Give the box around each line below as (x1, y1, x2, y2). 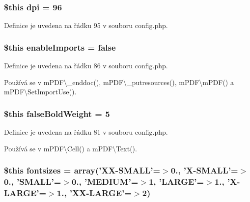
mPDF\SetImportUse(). (4, 87, 77, 97)
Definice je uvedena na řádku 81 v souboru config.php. (4, 127, 168, 137)
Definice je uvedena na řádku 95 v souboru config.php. (4, 20, 168, 30)
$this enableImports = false (4, 41, 116, 53)
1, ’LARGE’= (148, 175, 204, 188)
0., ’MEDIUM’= (71, 175, 139, 188)
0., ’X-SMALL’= (170, 164, 238, 176)
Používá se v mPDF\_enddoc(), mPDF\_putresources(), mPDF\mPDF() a (4, 77, 234, 87)
